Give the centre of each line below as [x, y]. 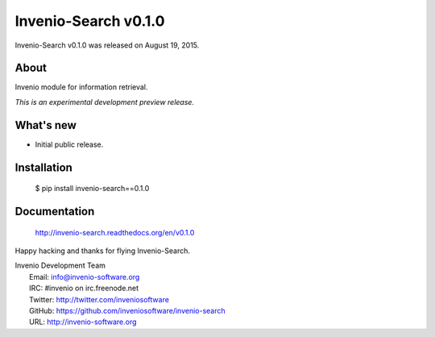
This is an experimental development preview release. [105, 102]
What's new [46, 125]
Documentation [55, 211]
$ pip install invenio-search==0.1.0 [92, 189]
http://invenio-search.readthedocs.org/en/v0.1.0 [115, 232]
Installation [43, 167]
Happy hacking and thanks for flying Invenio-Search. [103, 251]
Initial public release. [69, 144]
